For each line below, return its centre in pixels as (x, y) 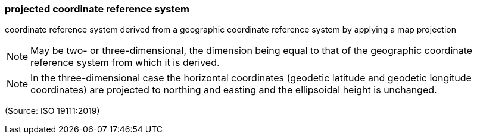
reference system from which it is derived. (125, 63)
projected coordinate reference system (97, 9)
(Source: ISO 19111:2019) (52, 111)
